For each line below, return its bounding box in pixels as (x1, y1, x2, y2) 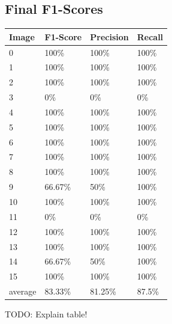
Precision (90, 30, 129, 43)
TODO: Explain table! (5, 308, 87, 320)
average (9, 285, 37, 298)
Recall (137, 30, 164, 43)
